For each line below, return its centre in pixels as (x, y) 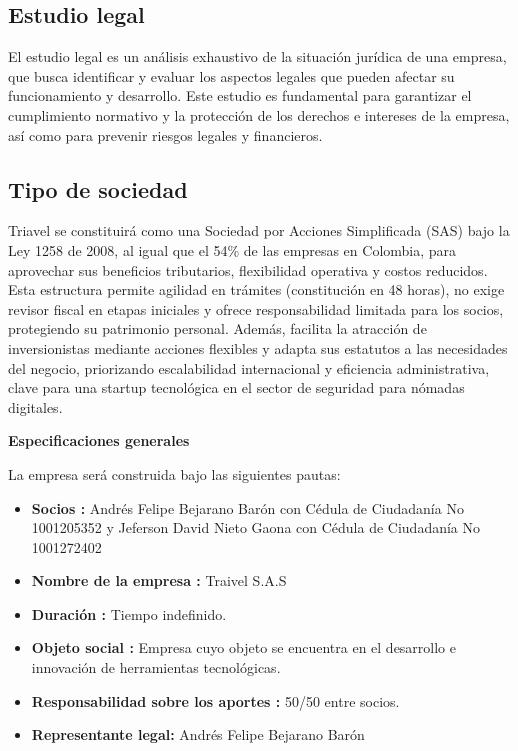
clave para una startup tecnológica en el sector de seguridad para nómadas (236, 387)
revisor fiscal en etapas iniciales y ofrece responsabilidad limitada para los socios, (256, 308)
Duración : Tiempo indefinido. (129, 613)
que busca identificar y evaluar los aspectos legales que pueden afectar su (231, 75)
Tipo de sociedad (98, 188)
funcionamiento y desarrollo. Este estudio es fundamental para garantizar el (240, 95)
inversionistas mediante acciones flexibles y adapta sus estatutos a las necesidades (258, 347)
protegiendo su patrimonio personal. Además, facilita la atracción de (217, 328)
